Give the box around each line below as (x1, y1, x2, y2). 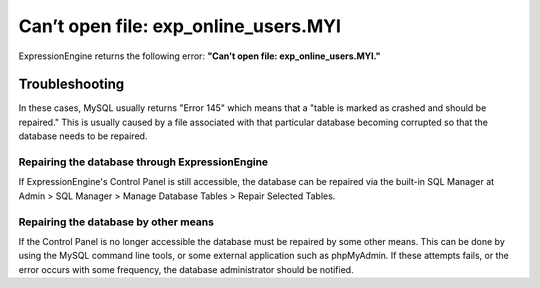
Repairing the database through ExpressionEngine (18, 155, 269, 169)
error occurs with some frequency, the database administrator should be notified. (18, 263, 354, 275)
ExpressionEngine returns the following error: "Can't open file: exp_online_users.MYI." (18, 50, 381, 62)
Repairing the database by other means (18, 215, 215, 229)
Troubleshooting (18, 76, 125, 93)
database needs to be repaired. (18, 130, 148, 142)
